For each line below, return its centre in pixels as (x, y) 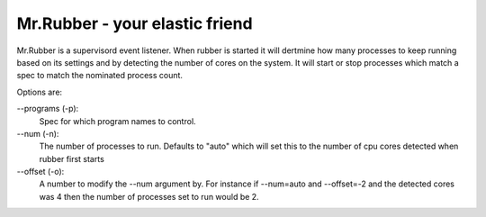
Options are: (40, 92)
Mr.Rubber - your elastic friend (135, 23)
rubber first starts (72, 158)
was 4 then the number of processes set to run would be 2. (149, 196)
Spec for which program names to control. (118, 121)
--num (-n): (38, 133)
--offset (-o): (40, 172)
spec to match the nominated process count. (100, 76)
